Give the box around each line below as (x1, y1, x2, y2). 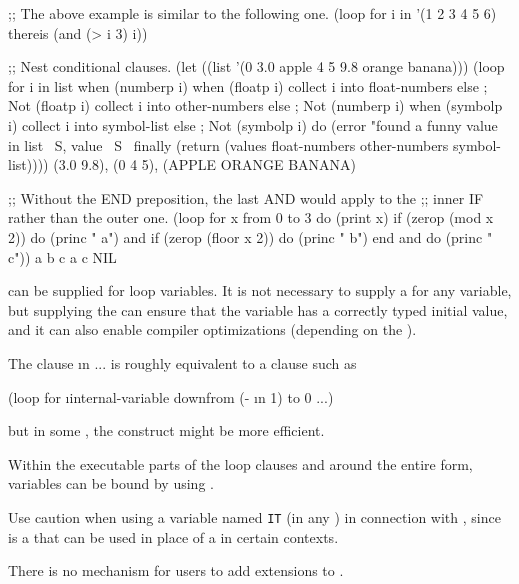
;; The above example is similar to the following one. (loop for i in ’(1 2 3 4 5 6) (8, 3, 497, 23)
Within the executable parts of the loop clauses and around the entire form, (8, 453, 473, 474)
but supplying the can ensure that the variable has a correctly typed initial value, (8, 299, 508, 320)
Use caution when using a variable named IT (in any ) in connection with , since (8, 506, 501, 527)
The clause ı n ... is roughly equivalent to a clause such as (8, 352, 357, 373)
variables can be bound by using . (8, 473, 214, 494)
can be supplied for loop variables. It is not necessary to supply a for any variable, (8, 280, 512, 301)
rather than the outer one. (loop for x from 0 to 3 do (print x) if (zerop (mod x (8, 207, 494, 228)
